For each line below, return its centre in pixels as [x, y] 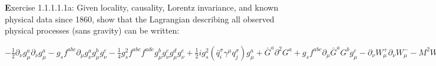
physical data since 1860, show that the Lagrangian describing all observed [140, 19]
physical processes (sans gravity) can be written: [92, 30]
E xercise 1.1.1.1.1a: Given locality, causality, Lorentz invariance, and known [142, 7]
